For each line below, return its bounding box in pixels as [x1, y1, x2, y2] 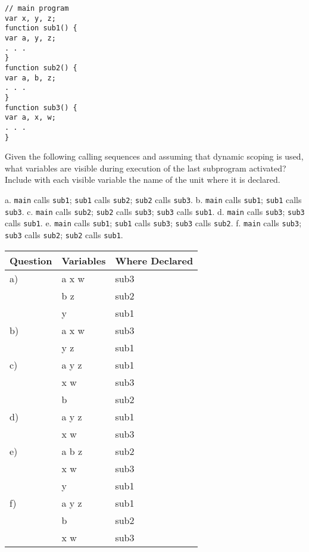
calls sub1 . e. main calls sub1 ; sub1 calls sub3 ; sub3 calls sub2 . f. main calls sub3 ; [5, 217, 302, 229]
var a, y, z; [5, 33, 56, 42]
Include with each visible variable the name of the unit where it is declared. [5, 173, 280, 186]
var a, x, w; [5, 113, 56, 122]
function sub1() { [5, 24, 77, 33]
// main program [5, 4, 69, 13]
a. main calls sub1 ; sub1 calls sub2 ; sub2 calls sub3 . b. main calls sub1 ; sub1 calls [5, 193, 302, 205]
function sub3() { [5, 103, 77, 112]
